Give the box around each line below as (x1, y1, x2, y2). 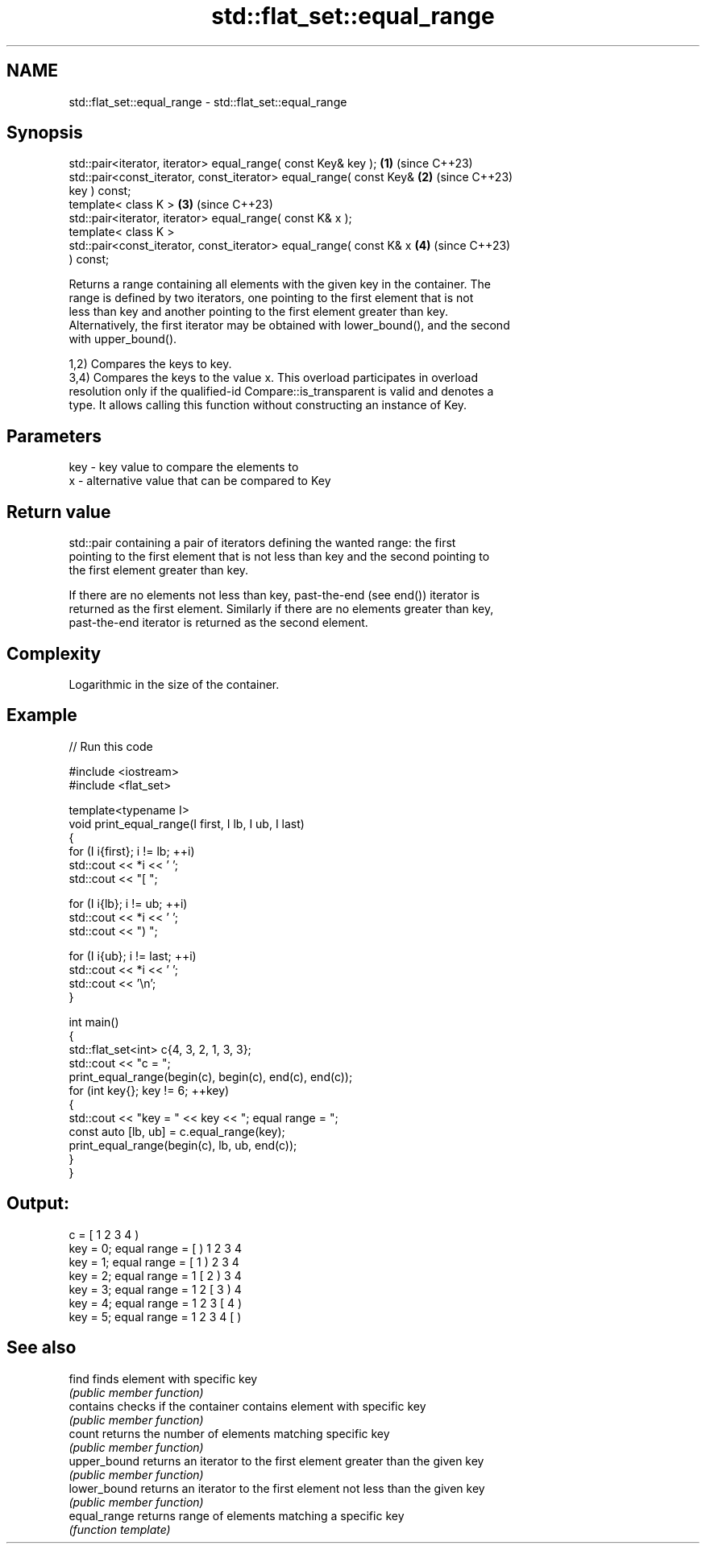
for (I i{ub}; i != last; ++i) (69, 948, 197, 963)
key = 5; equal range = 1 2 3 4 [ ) (69, 1309, 242, 1324)
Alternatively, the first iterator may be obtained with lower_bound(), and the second (69, 318, 510, 333)
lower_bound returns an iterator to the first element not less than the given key (69, 1481, 485, 1495)
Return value (6, 501, 111, 522)
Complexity (6, 643, 102, 664)
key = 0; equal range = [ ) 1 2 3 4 (69, 1241, 242, 1255)
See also (6, 1337, 77, 1358)
